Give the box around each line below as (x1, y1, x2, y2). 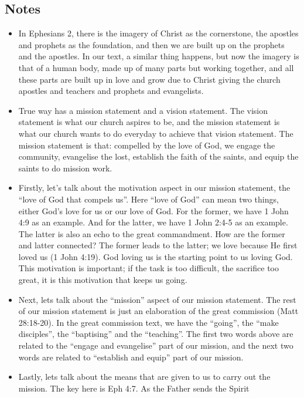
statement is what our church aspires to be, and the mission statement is (18, 116, 280, 128)
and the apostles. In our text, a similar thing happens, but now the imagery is (18, 50, 299, 62)
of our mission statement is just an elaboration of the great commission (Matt (18, 305, 299, 317)
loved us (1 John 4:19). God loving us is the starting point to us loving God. (18, 250, 293, 262)
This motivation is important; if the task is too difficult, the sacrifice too (18, 262, 279, 274)
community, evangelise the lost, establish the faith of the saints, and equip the (18, 150, 299, 163)
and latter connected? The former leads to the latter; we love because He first (18, 239, 298, 251)
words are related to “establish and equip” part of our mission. (18, 350, 244, 363)
